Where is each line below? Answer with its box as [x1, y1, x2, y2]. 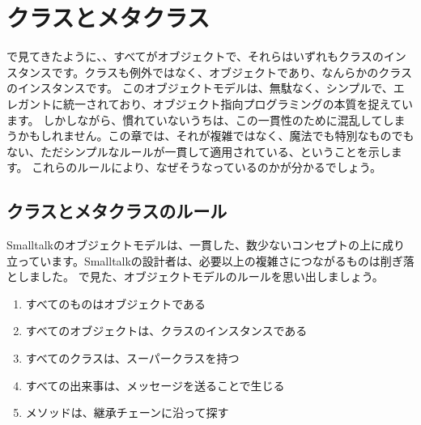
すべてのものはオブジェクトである [25, 295, 206, 312]
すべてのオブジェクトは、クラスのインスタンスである [25, 322, 308, 339]
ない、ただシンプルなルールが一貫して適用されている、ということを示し [6, 142, 391, 159]
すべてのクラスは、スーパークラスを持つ [25, 350, 240, 367]
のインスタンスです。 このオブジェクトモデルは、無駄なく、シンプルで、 [6, 79, 393, 96]
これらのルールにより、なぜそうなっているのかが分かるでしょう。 [32, 159, 381, 176]
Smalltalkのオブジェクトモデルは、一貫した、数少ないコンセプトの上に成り [6, 236, 405, 253]
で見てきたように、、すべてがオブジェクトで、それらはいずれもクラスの [6, 48, 384, 65]
